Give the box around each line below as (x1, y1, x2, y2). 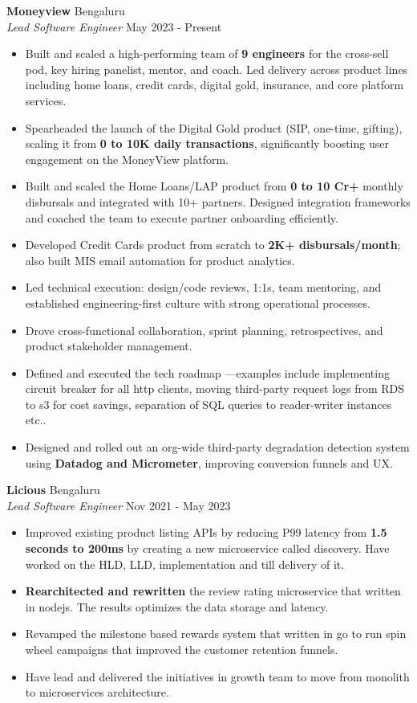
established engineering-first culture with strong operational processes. (25, 294, 370, 311)
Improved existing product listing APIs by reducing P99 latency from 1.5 (25, 524, 387, 541)
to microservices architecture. (25, 684, 169, 701)
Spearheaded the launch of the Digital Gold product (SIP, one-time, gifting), (25, 119, 403, 136)
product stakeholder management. (25, 337, 192, 354)
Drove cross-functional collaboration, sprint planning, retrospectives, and (25, 321, 383, 338)
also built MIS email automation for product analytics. (25, 251, 295, 268)
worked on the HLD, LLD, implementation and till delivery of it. (25, 555, 345, 572)
